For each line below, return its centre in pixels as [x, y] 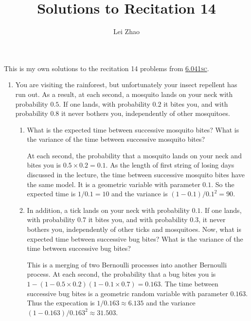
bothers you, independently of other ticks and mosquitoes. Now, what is [134, 229]
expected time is [51, 194]
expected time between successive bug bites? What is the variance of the [135, 238]
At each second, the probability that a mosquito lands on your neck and [134, 155]
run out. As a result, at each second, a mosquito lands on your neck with [124, 94]
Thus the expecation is [61, 303]
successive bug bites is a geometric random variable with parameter [127, 293]
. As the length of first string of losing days [170, 165]
